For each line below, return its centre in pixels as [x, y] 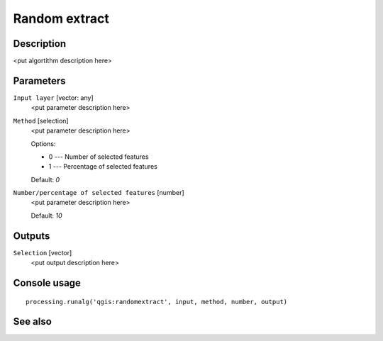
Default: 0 [45, 179]
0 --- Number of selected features [99, 157]
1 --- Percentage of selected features [103, 167]
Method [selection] [41, 121]
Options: [43, 144]
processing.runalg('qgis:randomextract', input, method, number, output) [157, 302]
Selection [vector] [43, 252]
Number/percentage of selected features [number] [99, 193]
